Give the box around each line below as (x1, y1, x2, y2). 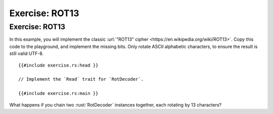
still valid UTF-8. (9, 50, 44, 56)
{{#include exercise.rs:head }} (18, 62, 99, 68)
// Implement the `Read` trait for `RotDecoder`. (18, 76, 144, 82)
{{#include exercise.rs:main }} (18, 91, 99, 96)
